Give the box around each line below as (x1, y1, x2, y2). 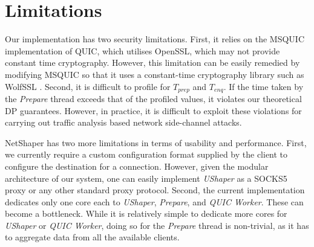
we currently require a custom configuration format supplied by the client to (5, 148, 288, 161)
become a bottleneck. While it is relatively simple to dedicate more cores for (5, 207, 287, 220)
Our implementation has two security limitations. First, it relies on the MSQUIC (5, 33, 305, 45)
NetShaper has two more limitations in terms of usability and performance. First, (5, 136, 307, 149)
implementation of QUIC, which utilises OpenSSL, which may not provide (5, 44, 280, 57)
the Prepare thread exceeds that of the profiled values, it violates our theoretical (5, 92, 302, 104)
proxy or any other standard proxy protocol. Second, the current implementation (5, 184, 305, 196)
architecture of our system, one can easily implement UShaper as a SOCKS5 (5, 172, 287, 184)
